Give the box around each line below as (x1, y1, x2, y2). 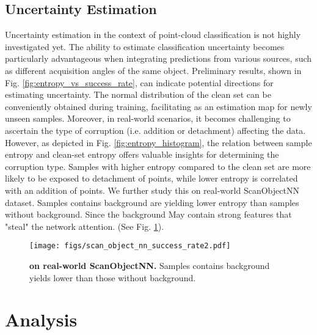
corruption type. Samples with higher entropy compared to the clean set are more (5, 160, 311, 172)
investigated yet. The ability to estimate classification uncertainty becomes (5, 40, 285, 53)
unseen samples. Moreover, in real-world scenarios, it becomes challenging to (5, 112, 291, 125)
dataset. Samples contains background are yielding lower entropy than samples (5, 196, 299, 208)
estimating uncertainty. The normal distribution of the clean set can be (5, 88, 271, 101)
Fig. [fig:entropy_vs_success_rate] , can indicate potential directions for (5, 76, 274, 89)
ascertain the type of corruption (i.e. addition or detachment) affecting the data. (5, 123, 306, 136)
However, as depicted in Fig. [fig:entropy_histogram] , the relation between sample (5, 136, 312, 149)
